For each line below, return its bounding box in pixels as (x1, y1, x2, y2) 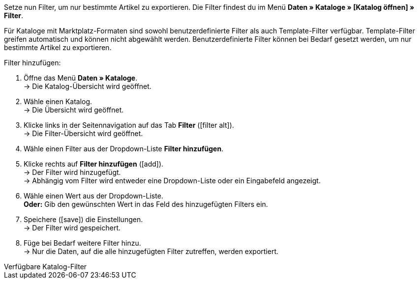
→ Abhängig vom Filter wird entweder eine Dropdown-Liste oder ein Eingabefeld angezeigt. (24, 176, 321, 185)
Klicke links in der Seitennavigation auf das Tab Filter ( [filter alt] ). (24, 121, 234, 129)
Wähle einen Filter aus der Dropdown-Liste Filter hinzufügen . (24, 144, 224, 153)
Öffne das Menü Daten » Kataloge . (24, 74, 138, 82)
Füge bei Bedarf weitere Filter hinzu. (24, 239, 141, 247)
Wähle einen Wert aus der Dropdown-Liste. (24, 192, 163, 200)
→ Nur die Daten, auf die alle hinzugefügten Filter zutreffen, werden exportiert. (24, 247, 279, 255)
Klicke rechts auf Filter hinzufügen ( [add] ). (24, 160, 164, 168)
